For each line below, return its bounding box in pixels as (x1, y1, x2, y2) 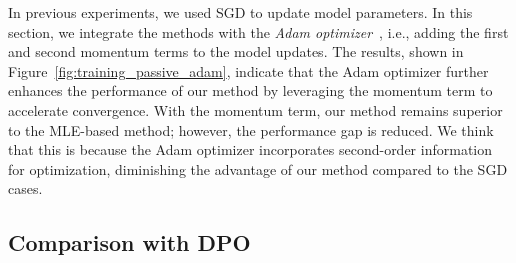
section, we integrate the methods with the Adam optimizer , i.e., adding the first (8, 21, 509, 42)
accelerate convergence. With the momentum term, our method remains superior (8, 99, 503, 120)
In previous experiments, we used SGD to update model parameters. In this (8, 2, 473, 22)
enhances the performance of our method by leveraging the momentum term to (8, 80, 493, 101)
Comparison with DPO (8, 227, 251, 258)
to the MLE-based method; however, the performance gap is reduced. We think (8, 119, 494, 140)
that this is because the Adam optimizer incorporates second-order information (8, 139, 493, 160)
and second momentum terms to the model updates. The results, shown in (8, 41, 464, 62)
